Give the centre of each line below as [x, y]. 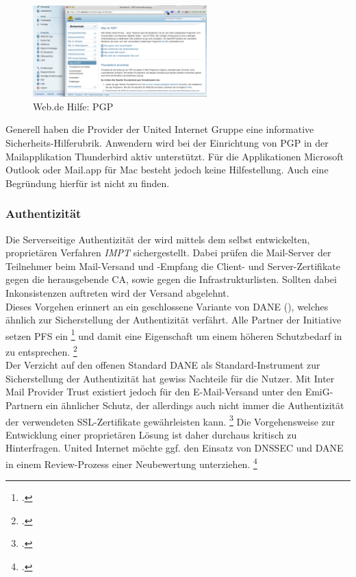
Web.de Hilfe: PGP [73, 106]
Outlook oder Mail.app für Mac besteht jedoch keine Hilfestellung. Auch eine [167, 170]
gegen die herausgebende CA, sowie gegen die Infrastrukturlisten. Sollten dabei [171, 279]
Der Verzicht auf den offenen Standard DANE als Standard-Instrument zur [163, 365]
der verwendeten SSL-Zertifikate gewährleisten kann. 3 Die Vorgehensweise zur [170, 420]
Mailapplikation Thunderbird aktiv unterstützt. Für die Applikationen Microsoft [175, 156]
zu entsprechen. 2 [41, 350]
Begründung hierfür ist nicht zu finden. [88, 183]
